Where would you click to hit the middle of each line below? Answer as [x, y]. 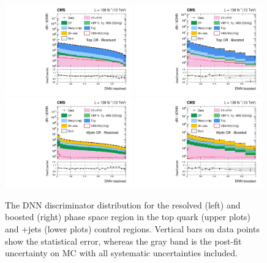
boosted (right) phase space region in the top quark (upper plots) [128, 217]
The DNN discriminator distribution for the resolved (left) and [123, 204]
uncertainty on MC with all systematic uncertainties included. [121, 253]
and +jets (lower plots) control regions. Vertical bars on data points [132, 229]
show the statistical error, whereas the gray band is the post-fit [123, 241]
